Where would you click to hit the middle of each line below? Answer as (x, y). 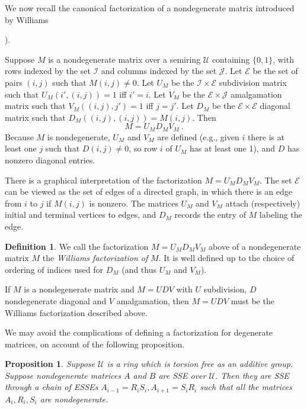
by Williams (27, 19)
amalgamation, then (153, 300)
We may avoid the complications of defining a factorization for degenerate (139, 332)
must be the (252, 300)
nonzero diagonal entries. (50, 160)
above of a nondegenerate (255, 246)
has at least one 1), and (232, 148)
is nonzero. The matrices (134, 203)
